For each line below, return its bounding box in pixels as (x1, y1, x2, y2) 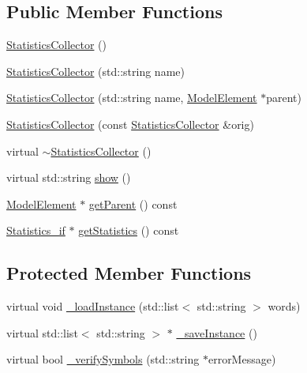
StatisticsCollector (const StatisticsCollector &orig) (6, 115, 254, 132)
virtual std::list (6, 324, 78, 341)
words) (268, 298, 301, 315)
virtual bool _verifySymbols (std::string (6, 351, 200, 367)
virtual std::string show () (6, 169, 131, 186)
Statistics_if (6, 222, 66, 239)
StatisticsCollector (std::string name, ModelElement (6, 89, 257, 106)
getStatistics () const (78, 222, 179, 239)
